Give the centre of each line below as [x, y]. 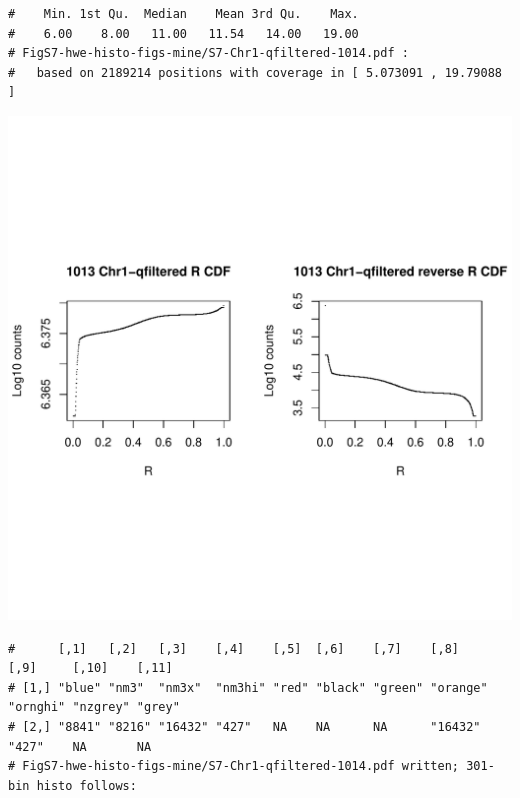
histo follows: [86, 785]
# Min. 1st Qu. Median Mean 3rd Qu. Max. [183, 14]
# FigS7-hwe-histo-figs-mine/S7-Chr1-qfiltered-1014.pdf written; [234, 766]
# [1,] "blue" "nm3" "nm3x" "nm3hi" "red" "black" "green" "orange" [248, 687]
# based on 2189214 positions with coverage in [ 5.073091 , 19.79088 [255, 72]
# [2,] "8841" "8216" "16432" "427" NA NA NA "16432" [244, 726]
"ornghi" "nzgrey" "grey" [94, 707]
